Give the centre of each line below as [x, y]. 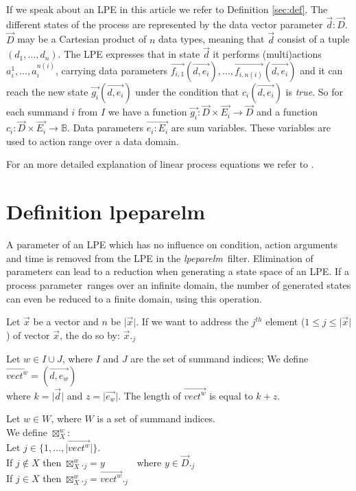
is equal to [231, 395]
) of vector [28, 335]
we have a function [147, 112]
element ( [285, 321]
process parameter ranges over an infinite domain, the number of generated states [179, 284]
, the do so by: [90, 335]
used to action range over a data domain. [93, 141]
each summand [37, 112]
